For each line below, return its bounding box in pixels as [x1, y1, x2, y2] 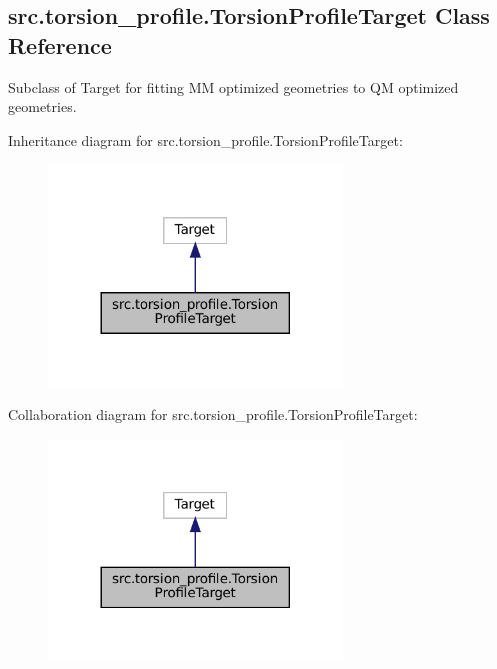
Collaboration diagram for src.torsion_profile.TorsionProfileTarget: [8, 404, 418, 425]
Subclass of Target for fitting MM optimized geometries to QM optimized [8, 76, 459, 97]
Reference [8, 29, 112, 60]
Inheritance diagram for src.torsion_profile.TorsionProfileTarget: [8, 129, 403, 150]
